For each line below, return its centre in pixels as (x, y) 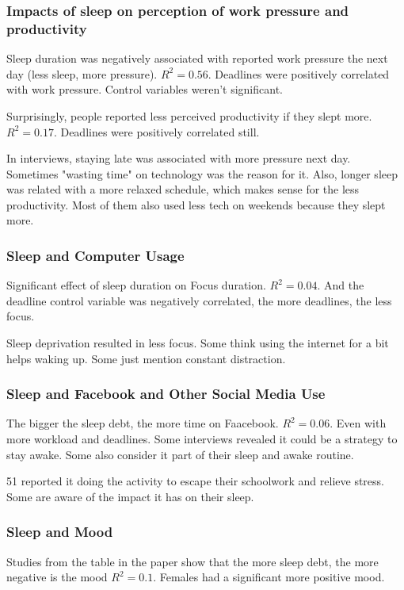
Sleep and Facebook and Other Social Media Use (166, 394)
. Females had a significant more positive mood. (269, 577)
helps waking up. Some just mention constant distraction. (146, 358)
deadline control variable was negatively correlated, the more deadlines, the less (199, 300)
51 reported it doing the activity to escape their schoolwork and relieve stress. (195, 481)
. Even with (358, 423)
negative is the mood (57, 577)
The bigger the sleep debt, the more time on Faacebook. (143, 423)
